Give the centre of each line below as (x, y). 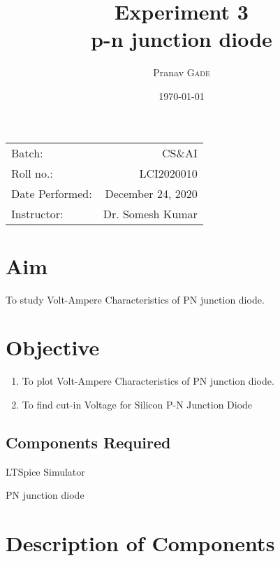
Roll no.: (32, 173)
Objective (53, 347)
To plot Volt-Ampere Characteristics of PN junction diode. (148, 381)
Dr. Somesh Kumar (150, 213)
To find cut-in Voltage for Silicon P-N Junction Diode (137, 404)
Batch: (27, 152)
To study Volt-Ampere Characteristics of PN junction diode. (135, 299)
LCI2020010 (168, 173)
